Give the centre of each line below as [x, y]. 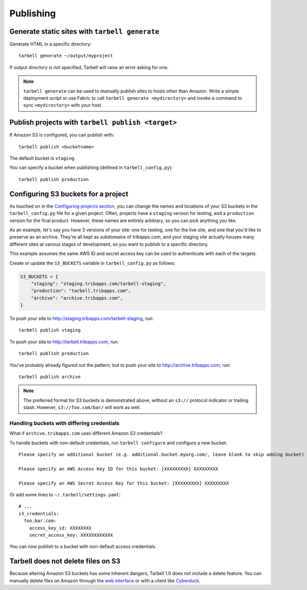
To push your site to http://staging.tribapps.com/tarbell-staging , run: [81, 319]
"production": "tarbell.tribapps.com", [81, 291]
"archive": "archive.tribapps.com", [77, 298]
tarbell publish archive [50, 377]
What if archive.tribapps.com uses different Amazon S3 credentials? [86, 433]
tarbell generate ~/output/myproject [66, 56]
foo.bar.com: [40, 521]
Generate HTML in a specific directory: [50, 44]
